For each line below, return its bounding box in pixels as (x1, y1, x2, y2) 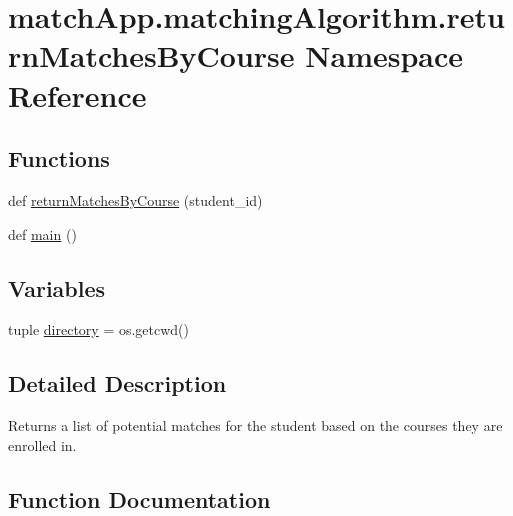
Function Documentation (8, 483, 271, 514)
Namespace (305, 35, 464, 76)
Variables (8, 272, 106, 303)
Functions (8, 143, 110, 174)
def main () (8, 223, 77, 244)
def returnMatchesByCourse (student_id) (8, 189, 263, 210)
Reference (8, 74, 147, 115)
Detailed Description (8, 368, 227, 399)
